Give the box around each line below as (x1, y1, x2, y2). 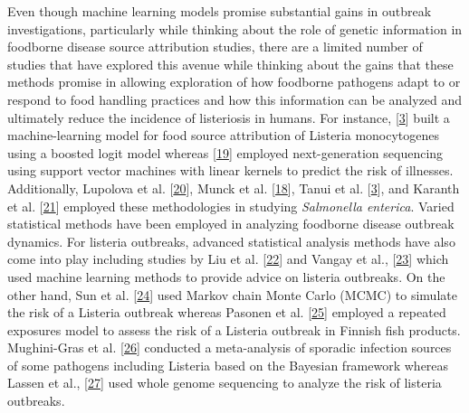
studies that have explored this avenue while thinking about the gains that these (7, 54, 454, 73)
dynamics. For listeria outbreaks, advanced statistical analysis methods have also (7, 231, 455, 250)
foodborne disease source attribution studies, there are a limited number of (7, 37, 423, 56)
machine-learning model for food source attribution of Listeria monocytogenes (7, 126, 440, 145)
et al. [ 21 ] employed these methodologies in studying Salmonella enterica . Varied (7, 196, 455, 215)
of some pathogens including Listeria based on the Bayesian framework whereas (7, 355, 449, 374)
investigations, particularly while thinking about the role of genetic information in (7, 19, 463, 38)
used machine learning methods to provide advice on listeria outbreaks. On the (7, 267, 445, 286)
